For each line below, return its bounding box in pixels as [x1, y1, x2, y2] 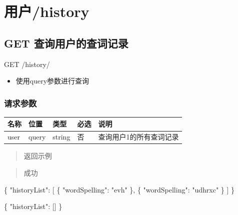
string [52, 131, 70, 142]
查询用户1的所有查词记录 [98, 131, 179, 142]
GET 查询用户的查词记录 [4, 35, 128, 50]
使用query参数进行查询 [15, 75, 89, 86]
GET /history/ [4, 58, 50, 69]
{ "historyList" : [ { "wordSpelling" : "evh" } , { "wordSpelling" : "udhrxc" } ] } [4, 184, 235, 194]
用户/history [4, 1, 89, 21]
